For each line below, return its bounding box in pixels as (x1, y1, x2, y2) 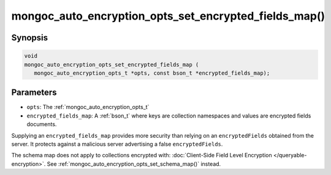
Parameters (11, 87, 57, 98)
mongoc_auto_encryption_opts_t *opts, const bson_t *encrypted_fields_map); (34, 69, 270, 76)
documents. (26, 121, 57, 128)
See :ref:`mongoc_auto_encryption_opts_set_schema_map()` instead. (47, 160, 221, 168)
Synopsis (11, 32, 48, 43)
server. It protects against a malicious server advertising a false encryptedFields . (11, 141, 223, 147)
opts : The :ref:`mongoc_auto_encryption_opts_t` (26, 103, 150, 111)
